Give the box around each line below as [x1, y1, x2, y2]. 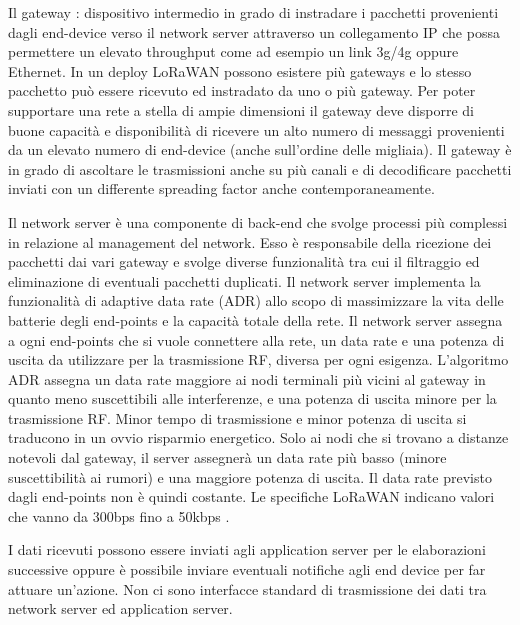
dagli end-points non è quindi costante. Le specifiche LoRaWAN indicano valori [8, 486, 495, 507]
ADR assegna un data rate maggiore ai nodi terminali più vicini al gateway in [8, 368, 486, 389]
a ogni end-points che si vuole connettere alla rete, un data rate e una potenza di [8, 329, 505, 350]
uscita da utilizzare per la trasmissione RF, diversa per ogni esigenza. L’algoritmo [8, 349, 509, 370]
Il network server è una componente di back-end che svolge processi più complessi [8, 211, 508, 232]
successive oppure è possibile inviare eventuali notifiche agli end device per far [8, 559, 486, 580]
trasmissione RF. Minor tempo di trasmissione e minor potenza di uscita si [8, 407, 467, 428]
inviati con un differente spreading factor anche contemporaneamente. [8, 178, 435, 199]
